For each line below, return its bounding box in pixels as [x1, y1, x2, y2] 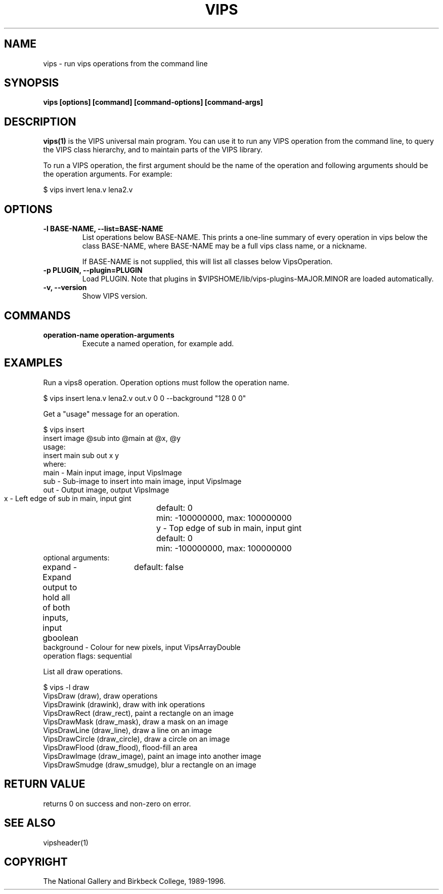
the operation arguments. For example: [43, 170, 172, 179]
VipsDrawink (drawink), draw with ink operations [43, 700, 205, 709]
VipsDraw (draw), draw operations [43, 691, 158, 700]
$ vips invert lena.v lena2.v [43, 185, 133, 194]
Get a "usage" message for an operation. [43, 409, 180, 418]
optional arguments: [43, 553, 110, 562]
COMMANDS [4, 309, 71, 322]
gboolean [42, 632, 78, 643]
